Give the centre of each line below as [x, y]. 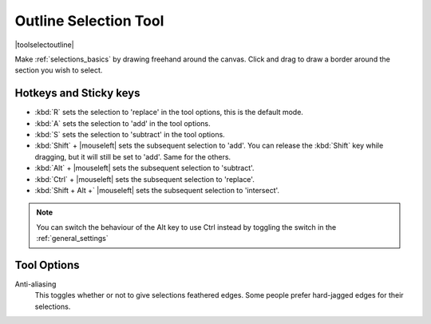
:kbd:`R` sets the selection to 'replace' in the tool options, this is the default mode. [169, 113]
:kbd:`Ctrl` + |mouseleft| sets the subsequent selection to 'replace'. [144, 179]
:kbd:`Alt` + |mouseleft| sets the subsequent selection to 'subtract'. [144, 168]
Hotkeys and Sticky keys [77, 93]
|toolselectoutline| [45, 45]
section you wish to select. [59, 70]
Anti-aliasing [36, 284]
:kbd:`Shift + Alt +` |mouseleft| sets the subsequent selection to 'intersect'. [157, 190]
